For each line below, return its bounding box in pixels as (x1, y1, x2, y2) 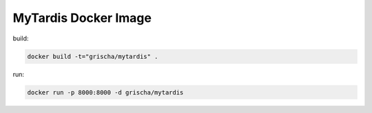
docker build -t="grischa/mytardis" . (27, 52, 158, 60)
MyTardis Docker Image (12, 10, 152, 25)
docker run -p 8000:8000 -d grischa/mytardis (27, 88, 184, 96)
